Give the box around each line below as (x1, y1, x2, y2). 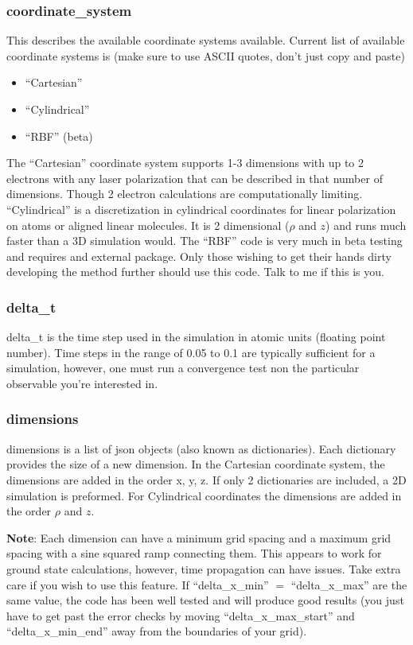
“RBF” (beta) (25, 127, 93, 144)
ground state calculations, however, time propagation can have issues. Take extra (6, 560, 401, 577)
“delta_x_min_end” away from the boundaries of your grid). (6, 623, 307, 639)
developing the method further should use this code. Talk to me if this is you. (6, 263, 384, 280)
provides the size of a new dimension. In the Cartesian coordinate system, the (6, 456, 385, 472)
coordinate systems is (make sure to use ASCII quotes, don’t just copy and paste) (6, 47, 405, 64)
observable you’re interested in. (6, 375, 158, 391)
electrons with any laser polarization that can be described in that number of (6, 169, 383, 186)
